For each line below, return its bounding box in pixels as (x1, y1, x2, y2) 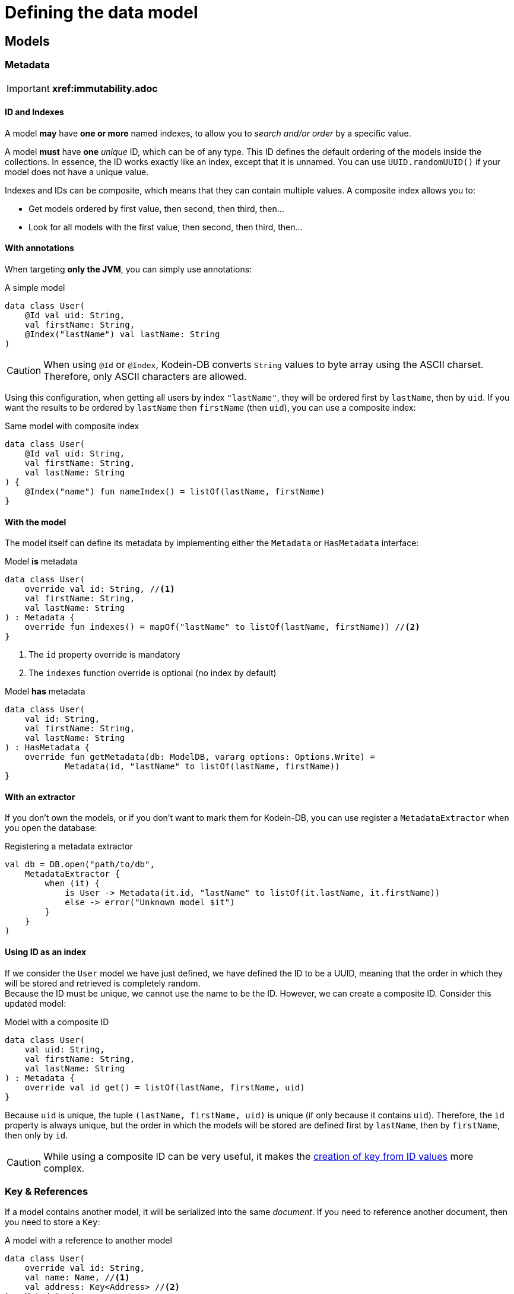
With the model (5, 516, 66, 527)
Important (7, 82, 50, 94)
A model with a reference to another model (5, 1235, 172, 1246)
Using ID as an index (5, 947, 87, 957)
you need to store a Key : (5, 1217, 100, 1228)
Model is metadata (5, 556, 78, 567)
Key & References (5, 1185, 88, 1198)
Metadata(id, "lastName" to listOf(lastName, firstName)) (65, 762, 340, 772)
